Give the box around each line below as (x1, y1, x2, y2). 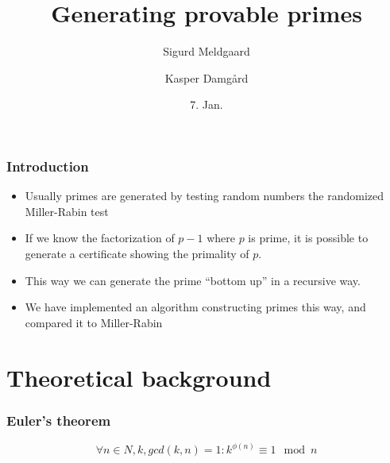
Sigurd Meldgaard (163, 43, 250, 60)
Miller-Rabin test (25, 203, 109, 219)
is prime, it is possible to (248, 230, 369, 246)
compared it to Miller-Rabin (25, 314, 163, 330)
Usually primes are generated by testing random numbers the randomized (25, 187, 384, 204)
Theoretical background (6, 361, 272, 393)
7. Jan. (190, 96, 223, 113)
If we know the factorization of (25, 230, 175, 246)
